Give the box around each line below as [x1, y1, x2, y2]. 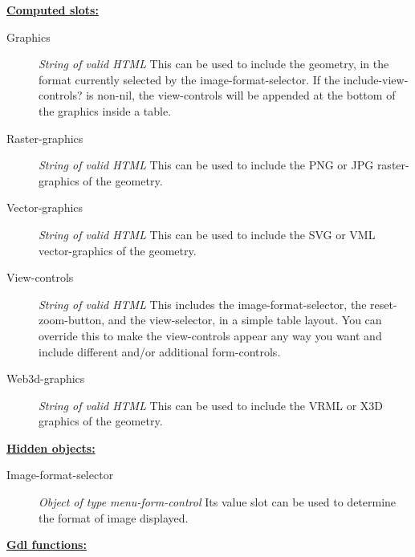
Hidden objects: [6, 439, 96, 456]
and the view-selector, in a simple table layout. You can [108, 311, 382, 328]
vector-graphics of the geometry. [39, 242, 197, 258]
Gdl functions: [6, 536, 87, 553]
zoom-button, [39, 311, 105, 328]
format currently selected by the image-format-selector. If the [39, 71, 340, 87]
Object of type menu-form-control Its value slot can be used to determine [39, 494, 397, 510]
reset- [370, 295, 397, 312]
